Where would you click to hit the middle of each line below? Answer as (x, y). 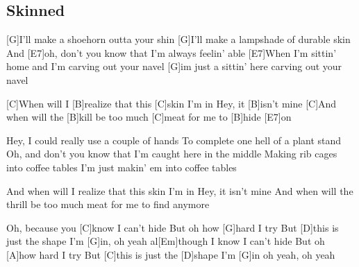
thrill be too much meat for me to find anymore (108, 204)
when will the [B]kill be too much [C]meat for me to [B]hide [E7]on (149, 117)
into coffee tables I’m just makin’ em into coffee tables (122, 167)
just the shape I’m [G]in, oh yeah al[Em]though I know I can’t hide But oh (166, 241)
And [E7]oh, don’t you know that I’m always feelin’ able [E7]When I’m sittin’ (172, 52)
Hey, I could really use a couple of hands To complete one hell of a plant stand (174, 140)
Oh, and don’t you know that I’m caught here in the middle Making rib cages (172, 154)
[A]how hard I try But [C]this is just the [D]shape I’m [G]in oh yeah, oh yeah (171, 254)
